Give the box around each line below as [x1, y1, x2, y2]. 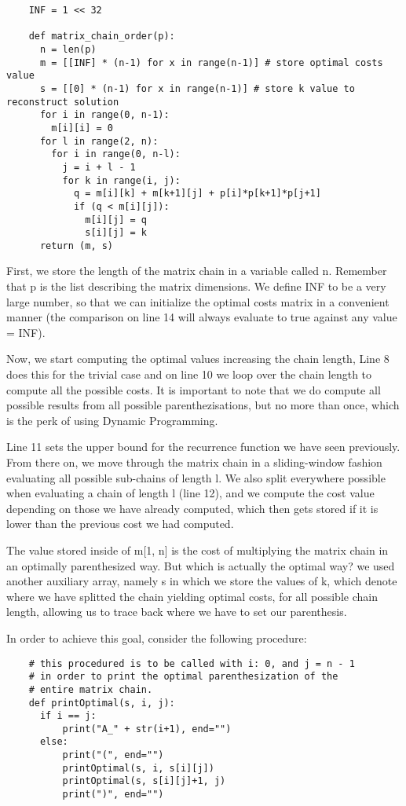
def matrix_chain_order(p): [28, 31, 175, 42]
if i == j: [39, 710, 97, 722]
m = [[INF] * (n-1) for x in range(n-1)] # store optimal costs [39, 57, 383, 68]
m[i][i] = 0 [51, 122, 114, 134]
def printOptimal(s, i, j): [28, 697, 175, 709]
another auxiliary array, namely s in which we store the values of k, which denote [6, 573, 397, 589]
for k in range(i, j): [62, 174, 181, 186]
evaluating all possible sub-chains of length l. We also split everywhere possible [6, 469, 386, 485]
